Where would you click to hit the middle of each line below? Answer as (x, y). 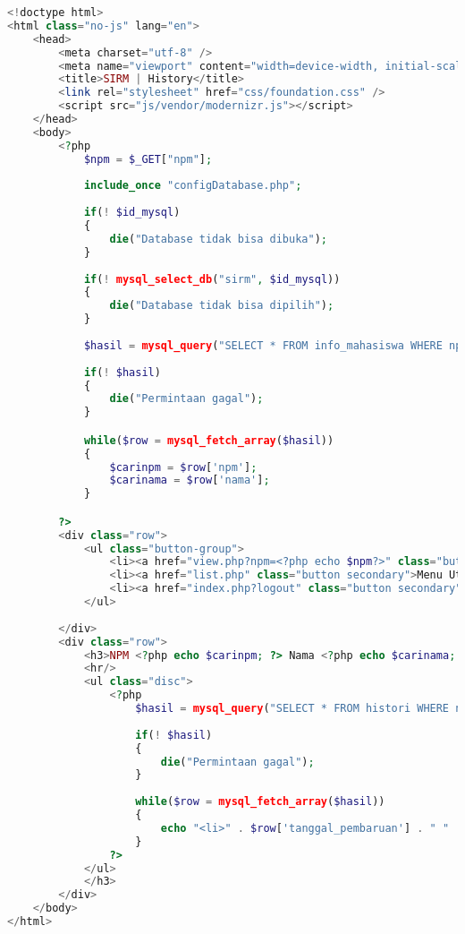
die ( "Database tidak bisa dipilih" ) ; (222, 306)
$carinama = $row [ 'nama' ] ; (190, 480)
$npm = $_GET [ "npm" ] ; (148, 159)
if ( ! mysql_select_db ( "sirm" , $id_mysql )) (212, 279)
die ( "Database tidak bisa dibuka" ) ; (218, 239)
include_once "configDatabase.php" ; (193, 186)
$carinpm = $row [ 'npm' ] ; (183, 467)
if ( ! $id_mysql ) (132, 213)
